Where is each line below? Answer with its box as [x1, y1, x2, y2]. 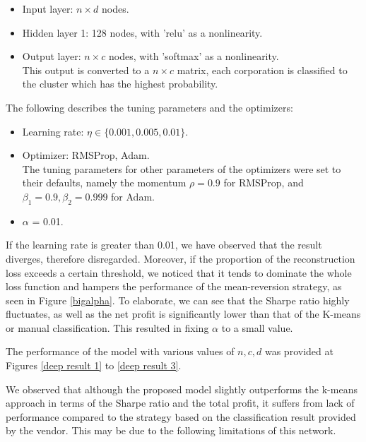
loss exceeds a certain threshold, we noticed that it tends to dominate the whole [6, 265, 352, 280]
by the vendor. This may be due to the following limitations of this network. [6, 423, 336, 438]
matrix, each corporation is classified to [177, 62, 348, 77]
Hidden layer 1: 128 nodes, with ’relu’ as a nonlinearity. [22, 25, 263, 40]
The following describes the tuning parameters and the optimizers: [6, 100, 293, 114]
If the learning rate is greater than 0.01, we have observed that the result [6, 237, 322, 252]
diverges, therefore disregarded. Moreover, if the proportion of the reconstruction [6, 251, 355, 265]
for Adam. [111, 189, 155, 203]
